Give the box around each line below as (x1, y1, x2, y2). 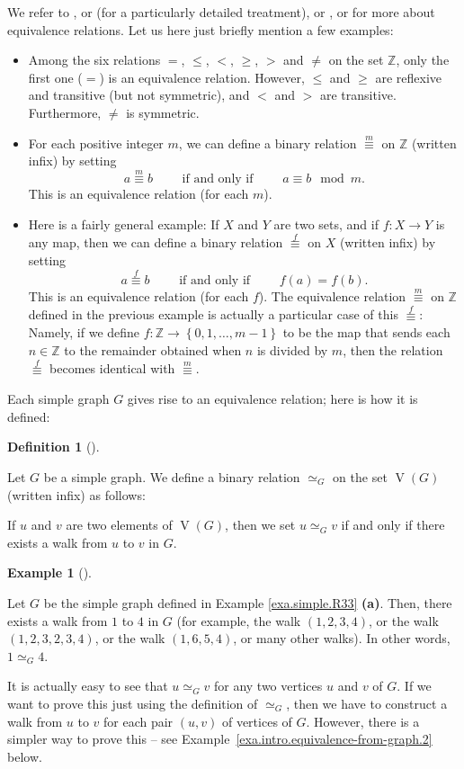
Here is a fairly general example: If (28, 214, 219, 233)
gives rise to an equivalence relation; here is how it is (127, 389, 418, 408)
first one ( (28, 67, 83, 86)
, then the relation (343, 340, 443, 359)
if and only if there (341, 515, 445, 534)
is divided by (256, 340, 328, 359)
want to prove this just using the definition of (7, 693, 258, 712)
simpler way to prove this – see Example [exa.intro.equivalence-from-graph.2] (7, 729, 433, 748)
